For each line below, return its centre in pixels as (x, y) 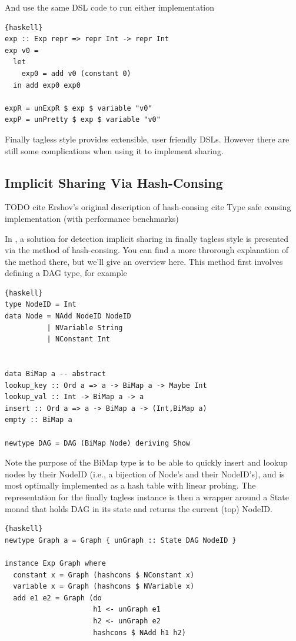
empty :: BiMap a (39, 420)
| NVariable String (85, 328)
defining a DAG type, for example (66, 273)
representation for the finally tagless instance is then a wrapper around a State (147, 496)
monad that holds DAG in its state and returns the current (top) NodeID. (139, 508)
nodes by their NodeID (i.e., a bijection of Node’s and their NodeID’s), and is (145, 474)
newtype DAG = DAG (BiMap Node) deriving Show (97, 443)
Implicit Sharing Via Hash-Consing (114, 182)
